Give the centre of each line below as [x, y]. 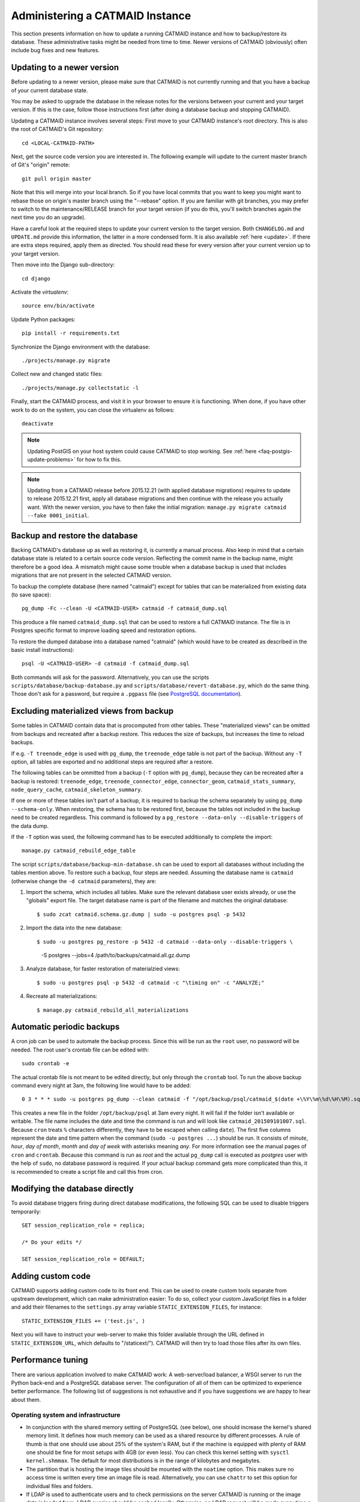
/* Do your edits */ [52, 1242]
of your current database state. [49, 90]
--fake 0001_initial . [58, 515]
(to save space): [31, 594]
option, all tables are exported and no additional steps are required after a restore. [112, 762]
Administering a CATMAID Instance [101, 16]
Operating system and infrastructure [66, 1415]
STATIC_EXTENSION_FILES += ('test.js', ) [83, 1321]
